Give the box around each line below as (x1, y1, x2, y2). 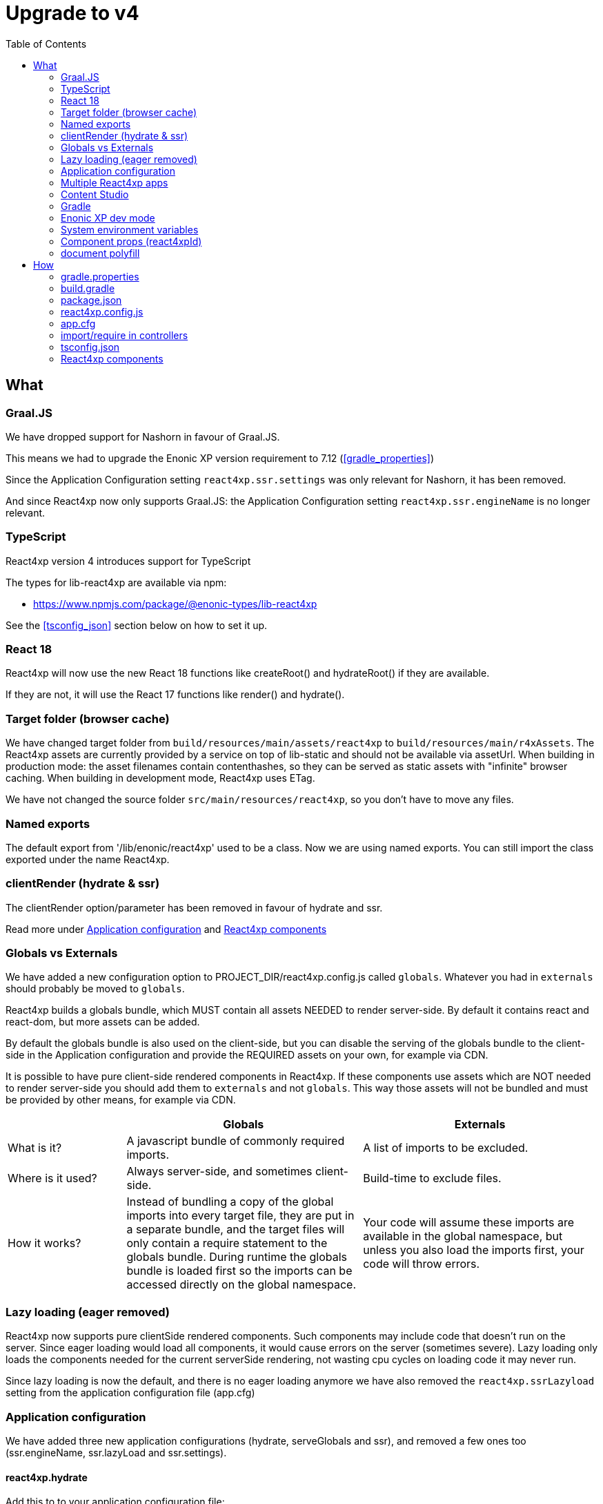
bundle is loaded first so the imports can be (126, 1264, 353, 1278)
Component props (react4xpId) (61, 235, 202, 247)
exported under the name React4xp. (6, 853, 170, 865)
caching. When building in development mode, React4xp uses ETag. (6, 772, 315, 784)
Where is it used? (8, 1171, 97, 1186)
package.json (61, 293, 122, 306)
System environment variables (61, 223, 199, 235)
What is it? (8, 1141, 62, 1155)
